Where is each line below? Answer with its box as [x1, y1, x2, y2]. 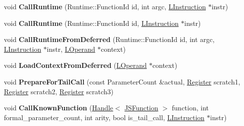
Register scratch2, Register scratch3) [4, 86, 114, 96]
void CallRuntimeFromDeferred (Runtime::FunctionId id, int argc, [4, 34, 215, 44]
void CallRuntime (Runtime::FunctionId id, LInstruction [4, 18, 179, 28]
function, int [172, 103, 209, 113]
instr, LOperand [46, 43, 95, 54]
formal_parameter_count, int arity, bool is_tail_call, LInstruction [4, 112, 205, 122]
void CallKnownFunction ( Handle [4, 103, 113, 113]
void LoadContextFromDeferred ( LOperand [4, 60, 147, 70]
